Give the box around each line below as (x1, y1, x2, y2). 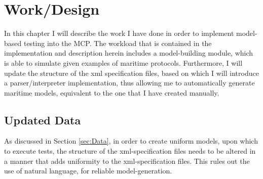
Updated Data (4, 112, 81, 127)
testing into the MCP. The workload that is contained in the (23, 37, 212, 48)
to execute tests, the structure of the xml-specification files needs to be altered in (4, 146, 256, 156)
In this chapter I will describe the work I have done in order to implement (4, 28, 234, 38)
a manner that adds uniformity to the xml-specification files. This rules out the (4, 155, 250, 166)
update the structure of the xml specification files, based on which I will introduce (4, 67, 259, 78)
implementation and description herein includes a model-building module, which (4, 48, 253, 58)
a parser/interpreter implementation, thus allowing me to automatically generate (4, 77, 255, 88)
